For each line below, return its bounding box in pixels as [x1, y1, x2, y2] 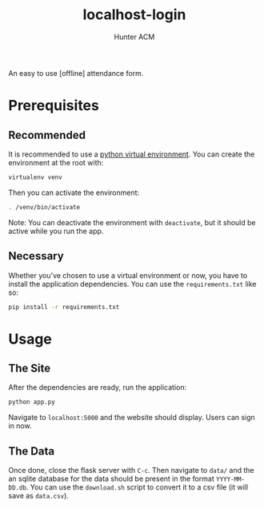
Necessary [8, 249, 64, 263]
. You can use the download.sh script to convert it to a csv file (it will [26, 482, 249, 492]
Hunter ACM [114, 32, 155, 42]
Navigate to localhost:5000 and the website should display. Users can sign [8, 413, 256, 423]
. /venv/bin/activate [8, 203, 81, 211]
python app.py [8, 398, 56, 407]
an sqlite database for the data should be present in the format [8, 474, 214, 484]
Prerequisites [8, 97, 100, 115]
